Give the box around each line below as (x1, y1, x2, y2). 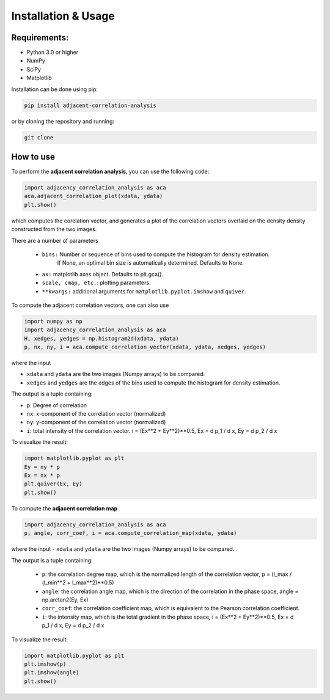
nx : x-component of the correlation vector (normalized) (26, 410, 166, 418)
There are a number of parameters (11, 237, 99, 244)
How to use (11, 152, 55, 162)
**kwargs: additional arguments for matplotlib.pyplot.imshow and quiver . (42, 287, 247, 295)
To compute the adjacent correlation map (11, 504, 118, 512)
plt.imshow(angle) (24, 669, 79, 676)
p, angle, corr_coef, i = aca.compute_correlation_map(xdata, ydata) (24, 529, 237, 537)
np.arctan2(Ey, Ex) (42, 596, 89, 603)
